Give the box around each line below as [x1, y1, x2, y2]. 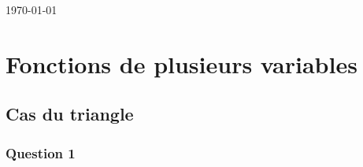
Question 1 [6, 143, 76, 162]
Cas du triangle [6, 102, 134, 126]
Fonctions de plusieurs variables [6, 47, 357, 80]
